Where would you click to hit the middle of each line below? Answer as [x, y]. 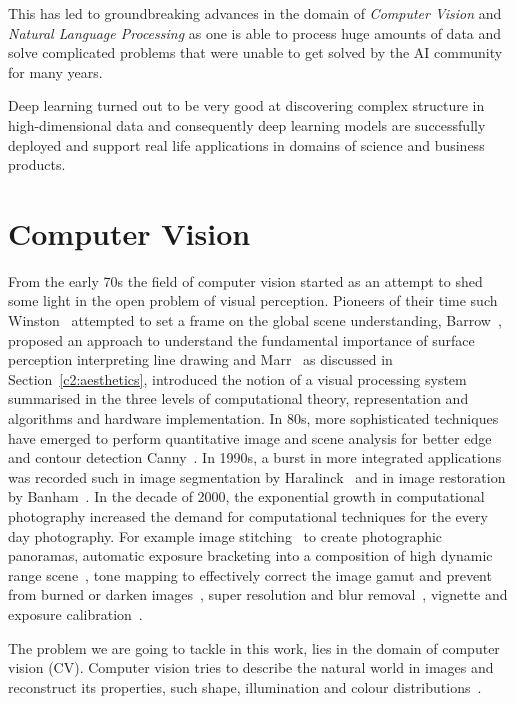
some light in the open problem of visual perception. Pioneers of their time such [253, 300]
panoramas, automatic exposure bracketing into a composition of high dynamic [250, 555]
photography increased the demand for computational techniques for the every [248, 516]
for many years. [55, 71]
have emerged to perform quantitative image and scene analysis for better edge [250, 437]
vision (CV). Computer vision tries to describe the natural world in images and [251, 667]
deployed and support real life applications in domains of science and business [246, 144]
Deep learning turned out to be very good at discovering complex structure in [246, 105]
